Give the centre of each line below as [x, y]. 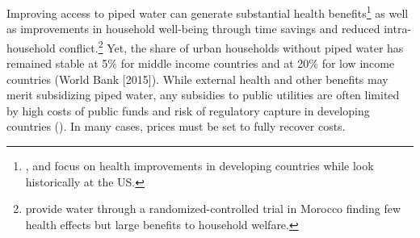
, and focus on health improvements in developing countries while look [199, 166]
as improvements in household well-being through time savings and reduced [193, 29]
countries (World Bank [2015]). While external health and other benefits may [197, 79]
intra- [398, 29]
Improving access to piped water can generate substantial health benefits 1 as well [208, 12]
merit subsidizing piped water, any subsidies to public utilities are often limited [203, 95]
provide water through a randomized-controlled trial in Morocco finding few [213, 209]
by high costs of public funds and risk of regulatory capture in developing [188, 110]
